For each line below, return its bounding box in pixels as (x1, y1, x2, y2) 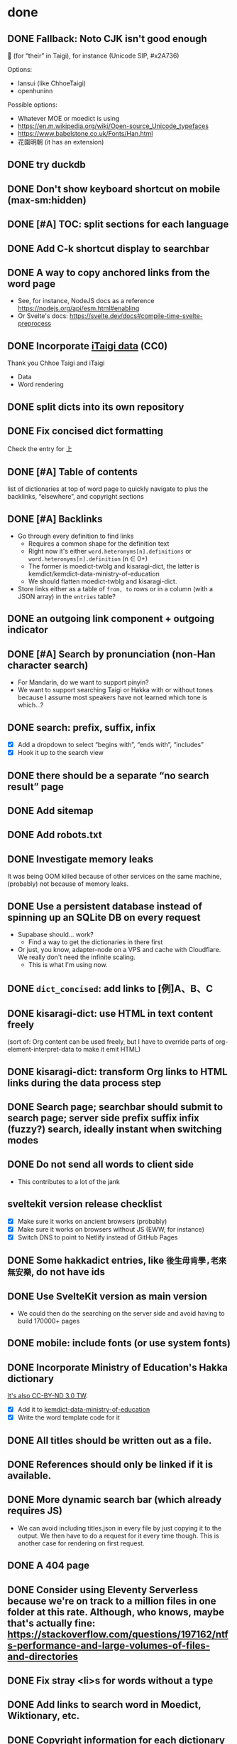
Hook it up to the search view (17, 749, 104, 757)
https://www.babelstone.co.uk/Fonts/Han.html (17, 130, 153, 137)
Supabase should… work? (17, 930, 94, 939)
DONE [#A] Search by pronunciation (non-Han (7, 648, 216, 660)
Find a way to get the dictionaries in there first (28, 937, 163, 946)
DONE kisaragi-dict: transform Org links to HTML (7, 1065, 228, 1078)
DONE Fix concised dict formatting (7, 425, 164, 437)
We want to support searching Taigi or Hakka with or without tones (17, 686, 214, 694)
